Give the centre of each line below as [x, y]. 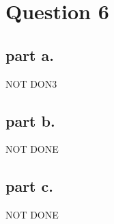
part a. [30, 54]
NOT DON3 [31, 83]
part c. [29, 186]
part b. [30, 120]
